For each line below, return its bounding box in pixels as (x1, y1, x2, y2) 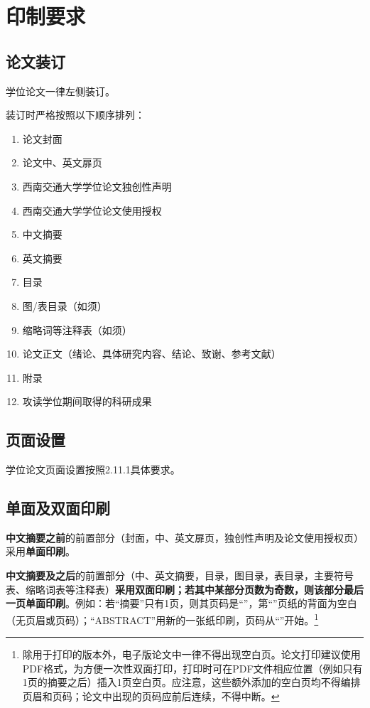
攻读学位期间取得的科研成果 (22, 394, 152, 409)
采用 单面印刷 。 (6, 544, 75, 559)
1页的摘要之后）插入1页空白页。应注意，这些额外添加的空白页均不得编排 (22, 675, 361, 690)
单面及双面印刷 (6, 497, 110, 519)
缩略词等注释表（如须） (22, 322, 132, 337)
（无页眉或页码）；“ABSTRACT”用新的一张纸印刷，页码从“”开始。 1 (6, 610, 319, 627)
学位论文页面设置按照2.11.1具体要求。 (6, 462, 180, 477)
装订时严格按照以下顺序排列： (6, 107, 145, 122)
